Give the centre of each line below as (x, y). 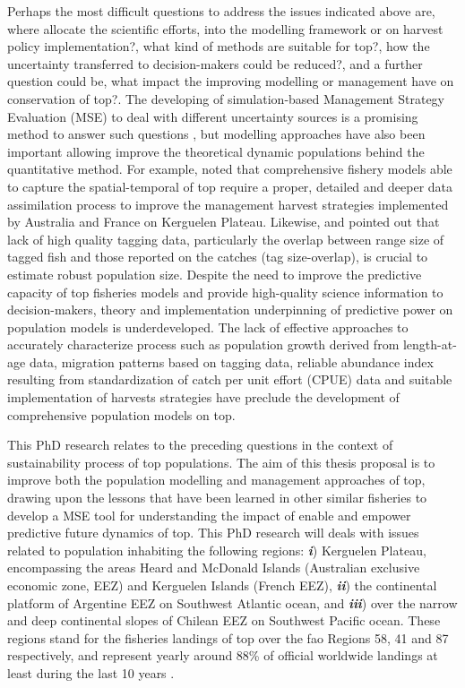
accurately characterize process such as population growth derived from (203, 344)
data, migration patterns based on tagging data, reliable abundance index (231, 361)
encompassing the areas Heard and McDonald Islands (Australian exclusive (214, 568)
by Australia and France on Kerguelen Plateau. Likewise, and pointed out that (224, 222)
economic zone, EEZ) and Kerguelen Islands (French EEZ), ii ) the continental (222, 585)
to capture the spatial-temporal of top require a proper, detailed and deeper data (230, 186)
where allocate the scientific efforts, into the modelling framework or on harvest (225, 28)
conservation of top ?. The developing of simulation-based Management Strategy (226, 98)
